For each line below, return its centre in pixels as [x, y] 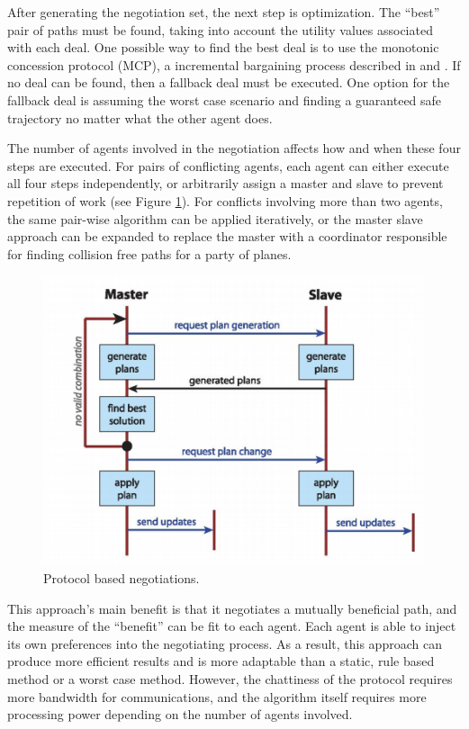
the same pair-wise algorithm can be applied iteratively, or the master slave [215, 218]
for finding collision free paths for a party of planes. [149, 253]
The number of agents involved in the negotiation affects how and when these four [234, 148]
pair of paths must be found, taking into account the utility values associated [220, 29]
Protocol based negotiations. [122, 578]
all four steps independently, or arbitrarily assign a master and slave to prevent [225, 183]
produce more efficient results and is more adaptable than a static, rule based [221, 661]
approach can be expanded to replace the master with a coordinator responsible [227, 236]
